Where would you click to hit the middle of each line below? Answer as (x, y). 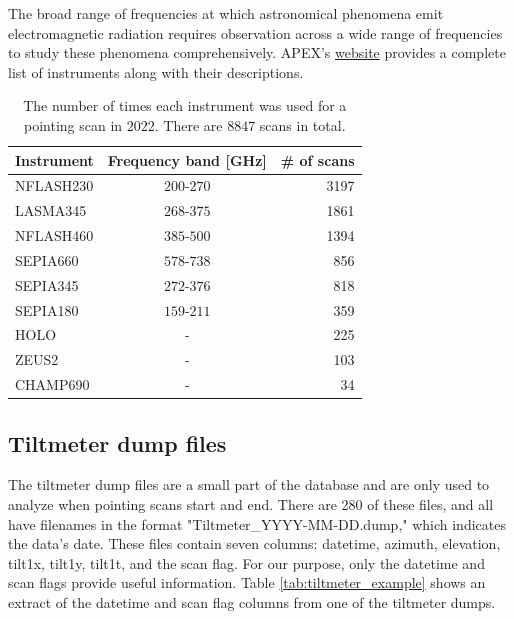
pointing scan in (73, 124)
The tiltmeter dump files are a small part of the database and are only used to (249, 484)
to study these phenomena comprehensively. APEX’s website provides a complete (257, 52)
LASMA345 (51, 210)
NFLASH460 (54, 235)
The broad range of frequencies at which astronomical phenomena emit (226, 13)
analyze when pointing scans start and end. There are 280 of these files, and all (251, 504)
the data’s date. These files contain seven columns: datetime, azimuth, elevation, (254, 543)
